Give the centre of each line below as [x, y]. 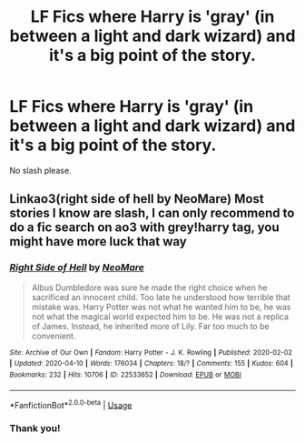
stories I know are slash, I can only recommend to [152, 213]
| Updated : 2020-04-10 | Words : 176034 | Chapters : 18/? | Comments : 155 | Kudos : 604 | [151, 364]
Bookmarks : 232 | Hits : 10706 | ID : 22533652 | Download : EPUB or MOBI [126, 375]
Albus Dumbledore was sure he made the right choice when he [149, 287]
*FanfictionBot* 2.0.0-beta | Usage [71, 404]
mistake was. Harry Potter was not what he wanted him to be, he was [161, 307]
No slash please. [40, 170]
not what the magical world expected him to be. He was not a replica [160, 317]
